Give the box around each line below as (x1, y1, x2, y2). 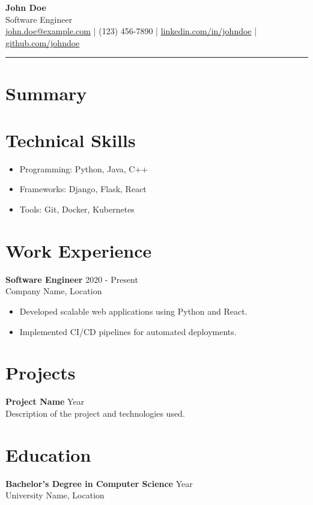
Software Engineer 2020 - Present (5, 273, 138, 285)
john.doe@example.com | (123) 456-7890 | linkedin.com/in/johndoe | (5, 25, 257, 37)
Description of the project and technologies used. (5, 407, 185, 419)
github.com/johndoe (5, 36, 80, 49)
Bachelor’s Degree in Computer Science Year (5, 477, 193, 489)
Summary (5, 80, 87, 105)
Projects (5, 360, 76, 385)
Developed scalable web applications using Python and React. (19, 304, 248, 317)
